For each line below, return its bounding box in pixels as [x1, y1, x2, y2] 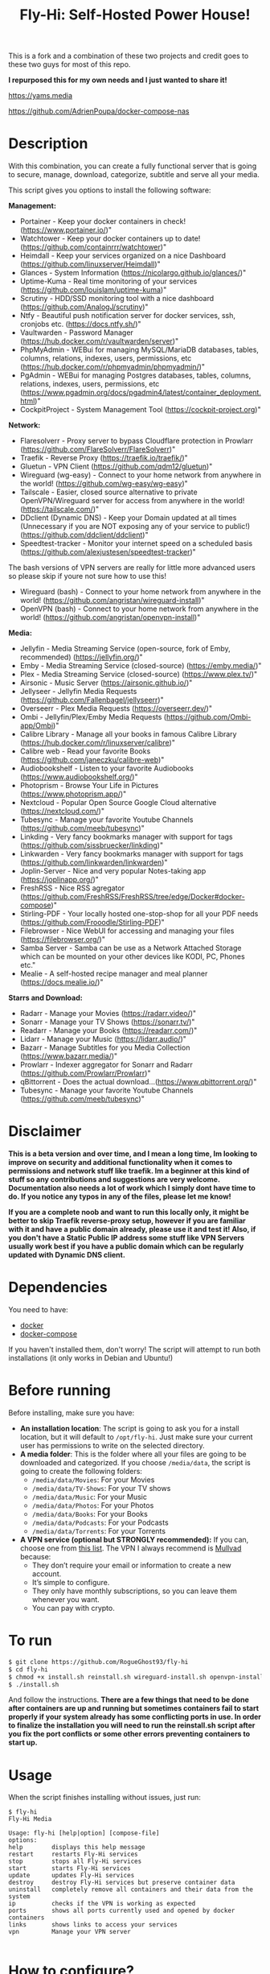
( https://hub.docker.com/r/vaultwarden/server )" [19, 337, 179, 346]
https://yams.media [8, 91, 73, 101]
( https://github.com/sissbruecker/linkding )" [19, 840, 163, 850]
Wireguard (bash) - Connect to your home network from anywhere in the [19, 587, 261, 597]
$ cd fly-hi [8, 1665, 48, 1674]
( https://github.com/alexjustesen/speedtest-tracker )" [19, 547, 197, 557]
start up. [8, 1737, 38, 1748]
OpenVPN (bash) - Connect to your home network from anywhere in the [19, 604, 259, 613]
